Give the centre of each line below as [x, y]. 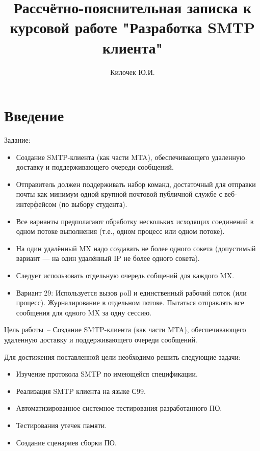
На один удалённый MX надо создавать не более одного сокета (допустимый [136, 248]
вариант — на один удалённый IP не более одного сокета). [108, 258]
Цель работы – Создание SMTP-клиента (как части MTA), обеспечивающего [125, 329]
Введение [34, 115]
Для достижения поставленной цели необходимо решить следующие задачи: [122, 356]
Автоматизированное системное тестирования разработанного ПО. [119, 408]
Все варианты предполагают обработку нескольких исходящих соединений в [135, 221]
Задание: [17, 140]
